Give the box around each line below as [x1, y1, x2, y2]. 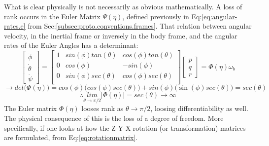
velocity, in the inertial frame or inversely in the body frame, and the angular [4, 30, 237, 40]
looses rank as [81, 103, 124, 113]
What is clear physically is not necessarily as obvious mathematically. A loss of [4, 1, 242, 11]
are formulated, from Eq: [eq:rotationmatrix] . [4, 132, 138, 143]
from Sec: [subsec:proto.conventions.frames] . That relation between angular [28, 21, 252, 31]
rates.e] [4, 21, 26, 31]
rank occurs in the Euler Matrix [4, 11, 101, 21]
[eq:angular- [202, 11, 237, 21]
